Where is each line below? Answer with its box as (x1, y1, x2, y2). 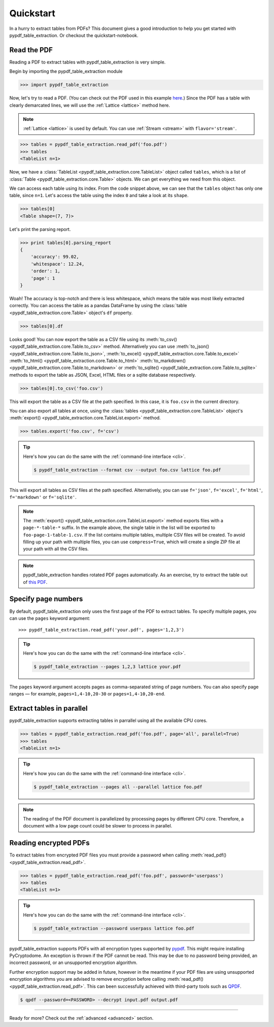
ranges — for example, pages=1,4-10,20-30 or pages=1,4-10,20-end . (9, 691, 165, 697)
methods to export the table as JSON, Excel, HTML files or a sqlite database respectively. (9, 372, 196, 378)
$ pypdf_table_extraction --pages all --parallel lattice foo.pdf (33, 784, 202, 789)
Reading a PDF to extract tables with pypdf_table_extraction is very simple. (9, 59, 166, 65)
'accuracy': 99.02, (30, 254, 80, 260)
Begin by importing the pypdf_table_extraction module (9, 69, 123, 75)
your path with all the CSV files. (23, 546, 89, 552)
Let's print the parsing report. (9, 226, 71, 232)
